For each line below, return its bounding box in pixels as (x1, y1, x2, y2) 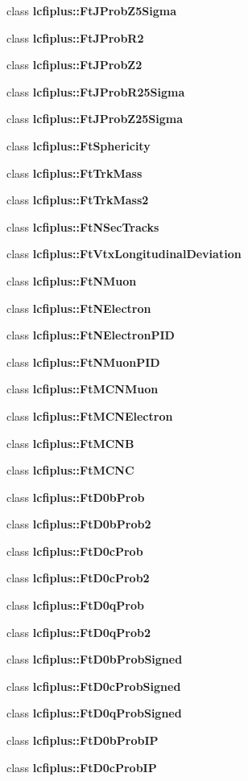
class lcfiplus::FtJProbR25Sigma (6, 83, 185, 100)
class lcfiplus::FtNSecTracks (6, 218, 159, 235)
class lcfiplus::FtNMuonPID (6, 353, 160, 370)
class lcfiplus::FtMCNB (6, 434, 134, 451)
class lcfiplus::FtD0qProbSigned (6, 705, 182, 721)
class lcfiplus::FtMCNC (6, 462, 134, 479)
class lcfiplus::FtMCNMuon (6, 380, 159, 397)
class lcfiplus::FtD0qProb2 (6, 623, 151, 640)
